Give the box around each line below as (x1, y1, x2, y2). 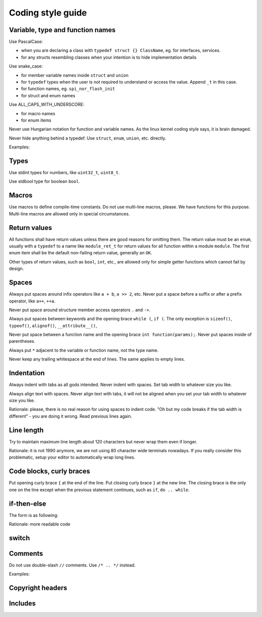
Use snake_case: (9, 63, 43, 69)
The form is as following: (9, 512, 59, 518)
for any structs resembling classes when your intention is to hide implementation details (21, 54, 196, 60)
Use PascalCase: (9, 39, 43, 45)
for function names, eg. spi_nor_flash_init (21, 86, 115, 92)
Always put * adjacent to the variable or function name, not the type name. (9, 347, 159, 353)
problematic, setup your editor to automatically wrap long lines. (9, 455, 135, 460)
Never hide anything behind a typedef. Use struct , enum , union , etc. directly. (9, 135, 166, 141)
